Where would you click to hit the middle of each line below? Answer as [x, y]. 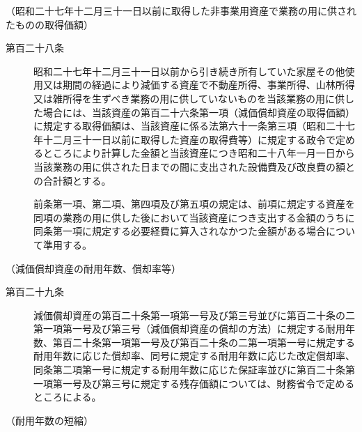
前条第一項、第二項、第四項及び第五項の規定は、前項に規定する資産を [194, 204]
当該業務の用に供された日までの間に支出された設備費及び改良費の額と [194, 166]
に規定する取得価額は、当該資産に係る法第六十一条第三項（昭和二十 [189, 126]
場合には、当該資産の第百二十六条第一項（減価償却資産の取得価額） [199, 112]
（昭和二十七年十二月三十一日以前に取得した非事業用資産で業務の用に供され [181, 10]
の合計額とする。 [72, 180]
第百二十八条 [35, 48]
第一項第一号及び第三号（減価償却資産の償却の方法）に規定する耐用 [189, 329]
